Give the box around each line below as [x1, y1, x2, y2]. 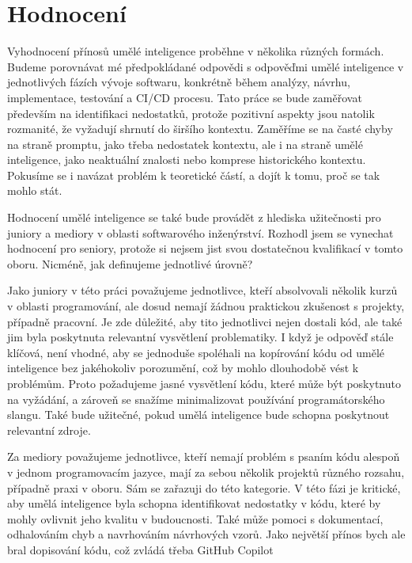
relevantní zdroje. [7, 421, 91, 438]
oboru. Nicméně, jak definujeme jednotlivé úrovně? [7, 255, 253, 272]
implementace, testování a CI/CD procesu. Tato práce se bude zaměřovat [7, 89, 362, 105]
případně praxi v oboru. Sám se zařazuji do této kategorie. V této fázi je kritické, [7, 479, 401, 496]
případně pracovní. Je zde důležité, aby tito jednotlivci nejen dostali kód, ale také [7, 313, 403, 329]
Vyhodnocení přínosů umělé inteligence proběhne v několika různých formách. [7, 43, 384, 59]
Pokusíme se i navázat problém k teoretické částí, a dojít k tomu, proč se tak [7, 166, 380, 183]
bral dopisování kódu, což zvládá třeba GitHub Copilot [7, 541, 274, 557]
